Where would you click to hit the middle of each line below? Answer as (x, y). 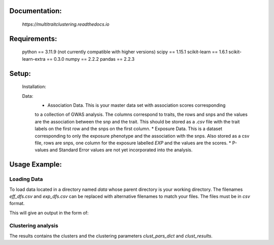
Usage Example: (36, 165)
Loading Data (26, 179)
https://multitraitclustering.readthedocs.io (66, 24)
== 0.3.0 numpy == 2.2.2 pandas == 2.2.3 (91, 59)
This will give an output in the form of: (49, 213)
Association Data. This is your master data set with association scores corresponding (136, 105)
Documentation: (36, 11)
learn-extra (34, 59)
